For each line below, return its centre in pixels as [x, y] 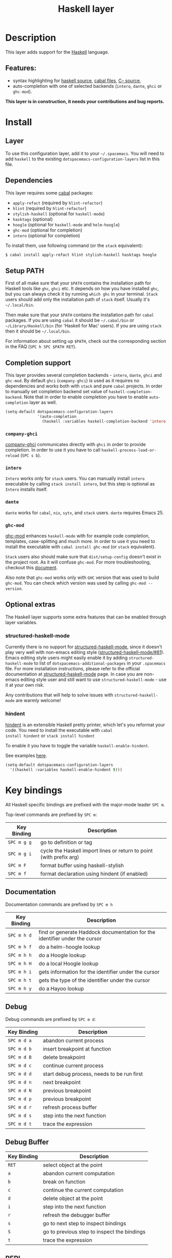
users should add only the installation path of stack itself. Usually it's [78, 299]
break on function [64, 1182]
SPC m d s [20, 1115]
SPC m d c [20, 1065]
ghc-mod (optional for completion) [48, 230]
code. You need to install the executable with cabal [59, 730]
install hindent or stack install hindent [50, 736]
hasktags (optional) [33, 219]
